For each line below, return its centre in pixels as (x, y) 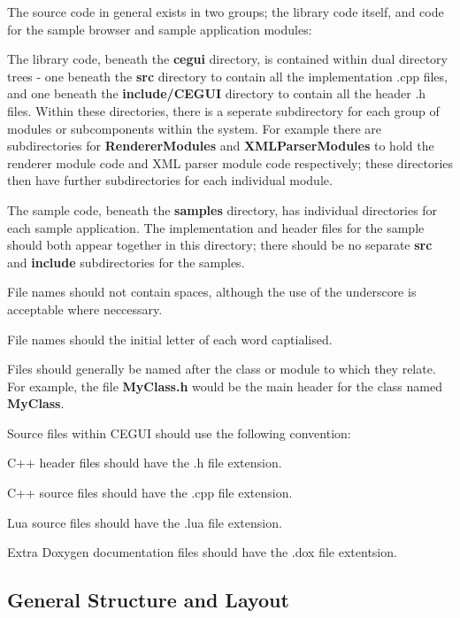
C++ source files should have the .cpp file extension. (150, 493)
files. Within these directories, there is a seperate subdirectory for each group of (223, 110)
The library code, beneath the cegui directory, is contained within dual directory (227, 59)
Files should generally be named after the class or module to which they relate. (222, 369)
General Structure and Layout (148, 600)
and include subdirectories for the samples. (126, 262)
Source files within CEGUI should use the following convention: (179, 433)
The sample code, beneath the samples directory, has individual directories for (222, 209)
